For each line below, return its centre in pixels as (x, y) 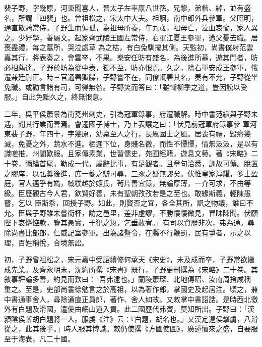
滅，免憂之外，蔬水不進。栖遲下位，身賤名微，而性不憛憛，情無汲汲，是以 (127, 143)
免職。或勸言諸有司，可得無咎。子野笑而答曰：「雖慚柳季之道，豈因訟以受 (126, 87)
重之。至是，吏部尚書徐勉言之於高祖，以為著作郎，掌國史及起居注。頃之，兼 (131, 289)
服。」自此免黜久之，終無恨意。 (55, 97)
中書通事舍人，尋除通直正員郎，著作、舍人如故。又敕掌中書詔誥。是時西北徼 (131, 299)
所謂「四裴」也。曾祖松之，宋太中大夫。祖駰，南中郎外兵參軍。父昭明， (138, 17)
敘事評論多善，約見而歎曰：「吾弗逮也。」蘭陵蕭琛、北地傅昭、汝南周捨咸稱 (127, 279)
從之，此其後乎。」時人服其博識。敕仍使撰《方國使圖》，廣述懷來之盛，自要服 (131, 329)
